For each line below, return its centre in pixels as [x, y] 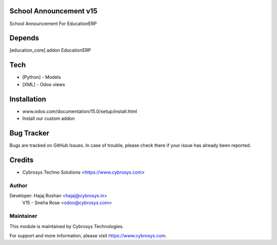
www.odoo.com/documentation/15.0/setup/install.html [80, 111]
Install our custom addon [48, 118]
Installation [28, 99]
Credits [22, 160]
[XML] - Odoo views [44, 84]
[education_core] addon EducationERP [50, 50]
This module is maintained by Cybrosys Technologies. [67, 226]
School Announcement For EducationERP [53, 24]
